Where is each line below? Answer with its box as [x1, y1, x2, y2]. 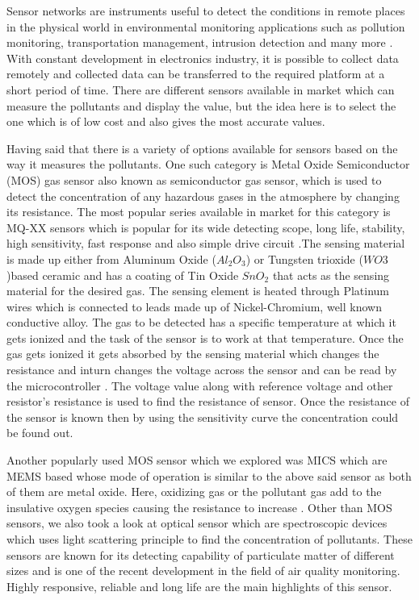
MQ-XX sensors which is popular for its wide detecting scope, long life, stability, [6, 219, 405, 235]
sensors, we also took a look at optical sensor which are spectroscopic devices [6, 515, 388, 531]
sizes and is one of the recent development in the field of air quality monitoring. [6, 562, 400, 579]
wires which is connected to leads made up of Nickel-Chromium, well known [6, 298, 382, 315]
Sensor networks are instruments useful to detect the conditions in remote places [6, 2, 405, 19]
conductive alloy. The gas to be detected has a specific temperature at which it [6, 314, 396, 331]
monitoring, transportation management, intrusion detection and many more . [6, 34, 393, 51]
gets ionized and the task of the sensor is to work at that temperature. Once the [6, 329, 404, 346]
